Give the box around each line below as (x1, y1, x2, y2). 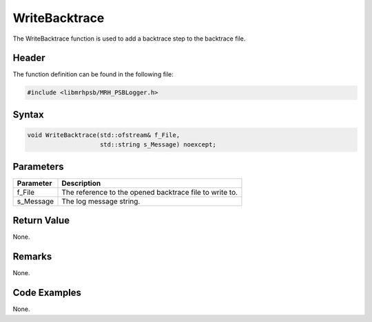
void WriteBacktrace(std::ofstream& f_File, (27, 131, 180, 139)
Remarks (12, 251, 52, 263)
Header (12, 52, 45, 64)
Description (61, 178, 101, 188)
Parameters (12, 160, 64, 172)
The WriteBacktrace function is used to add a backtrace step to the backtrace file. (12, 34, 246, 43)
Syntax (12, 109, 44, 120)
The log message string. (61, 196, 141, 206)
